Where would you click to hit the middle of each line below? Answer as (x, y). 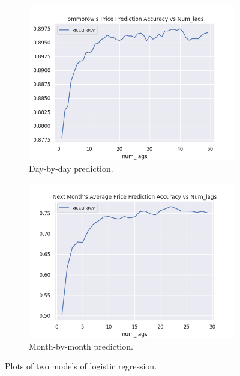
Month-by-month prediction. (81, 346)
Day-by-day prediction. (71, 168)
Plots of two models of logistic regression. (81, 366)
